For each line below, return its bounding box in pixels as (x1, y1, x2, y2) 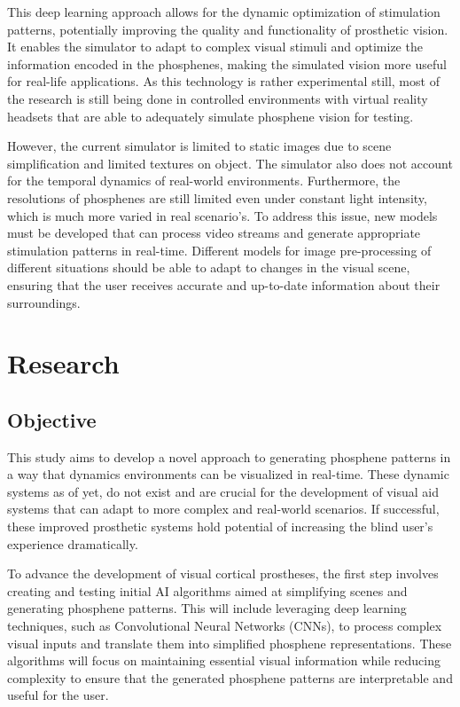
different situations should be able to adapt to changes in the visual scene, (7, 258, 410, 277)
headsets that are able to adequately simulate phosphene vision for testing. (7, 106, 414, 125)
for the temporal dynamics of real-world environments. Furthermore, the (7, 171, 401, 190)
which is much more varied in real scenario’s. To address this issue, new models (7, 206, 438, 224)
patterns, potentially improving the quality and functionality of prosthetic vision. (7, 20, 448, 38)
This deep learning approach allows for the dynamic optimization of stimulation (7, 3, 441, 20)
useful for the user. (7, 686, 109, 704)
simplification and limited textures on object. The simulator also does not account (7, 153, 453, 172)
